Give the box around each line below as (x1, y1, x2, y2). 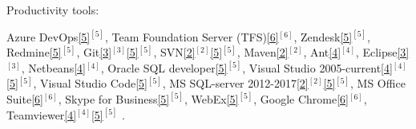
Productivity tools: (6, 2, 99, 18)
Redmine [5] (6, 44, 62, 61)
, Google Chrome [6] (253, 90, 349, 107)
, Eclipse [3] (355, 44, 410, 61)
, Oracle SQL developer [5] (100, 59, 228, 76)
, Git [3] (76, 44, 112, 61)
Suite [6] (6, 90, 43, 107)
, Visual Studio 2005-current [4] (242, 59, 393, 76)
